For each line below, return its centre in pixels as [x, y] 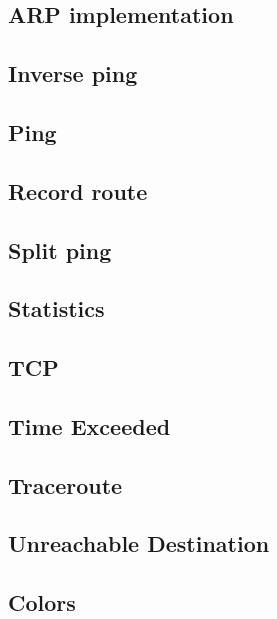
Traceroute [65, 484]
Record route [78, 190]
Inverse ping [73, 73]
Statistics [56, 308]
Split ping [60, 249]
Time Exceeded [89, 425]
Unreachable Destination [139, 543]
